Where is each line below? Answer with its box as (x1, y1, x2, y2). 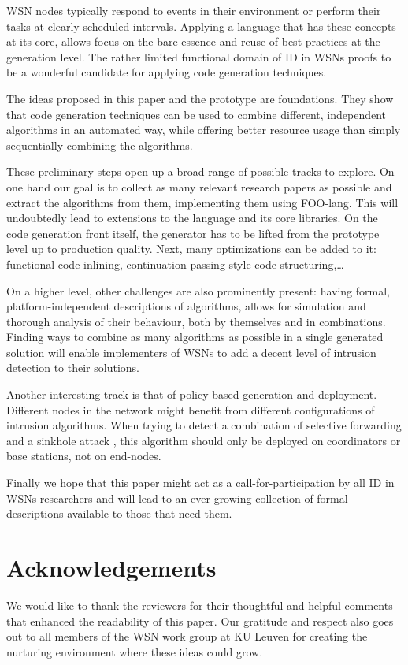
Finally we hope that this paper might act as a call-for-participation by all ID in (6, 474, 395, 491)
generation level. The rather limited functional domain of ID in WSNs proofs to (6, 48, 391, 65)
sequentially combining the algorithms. (6, 136, 193, 153)
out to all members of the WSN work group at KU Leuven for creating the (6, 628, 368, 645)
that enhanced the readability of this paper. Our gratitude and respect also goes (6, 612, 394, 629)
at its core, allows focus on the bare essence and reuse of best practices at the (6, 33, 380, 50)
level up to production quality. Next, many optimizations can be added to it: (6, 240, 376, 257)
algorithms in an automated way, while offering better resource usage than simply (6, 121, 401, 138)
